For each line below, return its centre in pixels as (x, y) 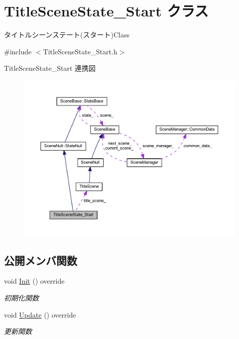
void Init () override (34, 281)
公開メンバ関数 (41, 260)
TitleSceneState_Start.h (80, 51)
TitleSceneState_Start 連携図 (50, 68)
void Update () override (40, 314)
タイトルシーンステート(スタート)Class (67, 35)
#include (18, 51)
